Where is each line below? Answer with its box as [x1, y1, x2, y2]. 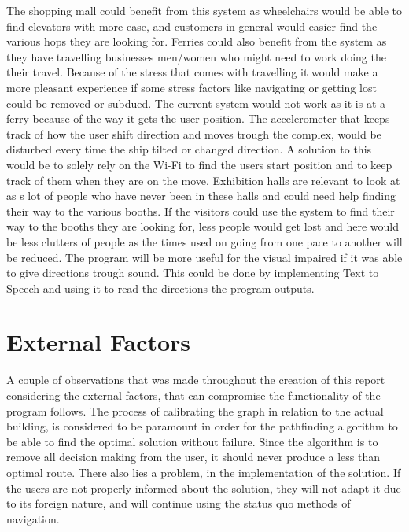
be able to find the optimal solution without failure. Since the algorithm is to [6, 433, 378, 449]
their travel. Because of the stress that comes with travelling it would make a [6, 64, 378, 80]
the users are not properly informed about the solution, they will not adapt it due [6, 479, 401, 496]
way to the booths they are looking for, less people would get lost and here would [6, 218, 399, 235]
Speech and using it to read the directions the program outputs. [6, 279, 315, 296]
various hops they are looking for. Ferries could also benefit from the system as [6, 33, 387, 50]
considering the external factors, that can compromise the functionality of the [6, 387, 381, 403]
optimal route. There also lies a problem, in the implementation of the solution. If [6, 464, 401, 480]
